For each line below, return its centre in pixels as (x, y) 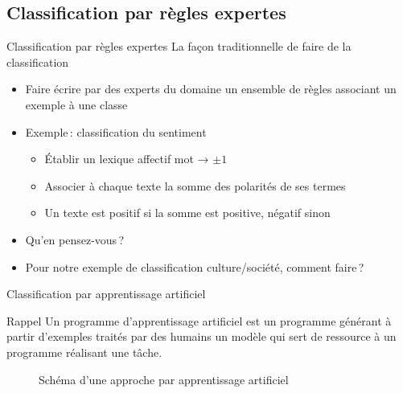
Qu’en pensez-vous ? (75, 239)
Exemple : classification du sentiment (116, 131)
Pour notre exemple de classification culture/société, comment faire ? (195, 266)
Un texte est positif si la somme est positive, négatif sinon (187, 213)
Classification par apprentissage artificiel (106, 294)
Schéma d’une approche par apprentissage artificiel (164, 379)
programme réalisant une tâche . (84, 352)
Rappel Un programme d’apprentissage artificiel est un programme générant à (199, 320)
